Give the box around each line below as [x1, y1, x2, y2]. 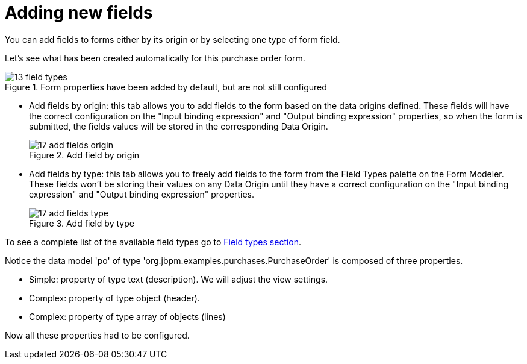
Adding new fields [5, 2, 153, 23]
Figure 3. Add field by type [29, 218, 134, 228]
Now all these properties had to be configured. [5, 330, 190, 340]
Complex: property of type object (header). [29, 292, 200, 303]
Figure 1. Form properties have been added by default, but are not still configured [5, 81, 327, 92]
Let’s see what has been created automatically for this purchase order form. [5, 52, 305, 63]
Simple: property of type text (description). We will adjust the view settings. [29, 274, 328, 284]
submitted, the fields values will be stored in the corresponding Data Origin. [29, 121, 328, 131]
